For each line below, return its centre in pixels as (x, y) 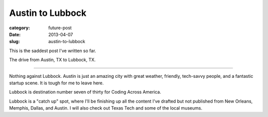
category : (20, 28)
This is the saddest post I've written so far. (53, 51)
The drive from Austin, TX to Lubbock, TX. (53, 60)
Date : (15, 34)
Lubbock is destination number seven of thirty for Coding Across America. (85, 92)
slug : (14, 42)
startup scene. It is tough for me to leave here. (57, 83)
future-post (60, 28)
